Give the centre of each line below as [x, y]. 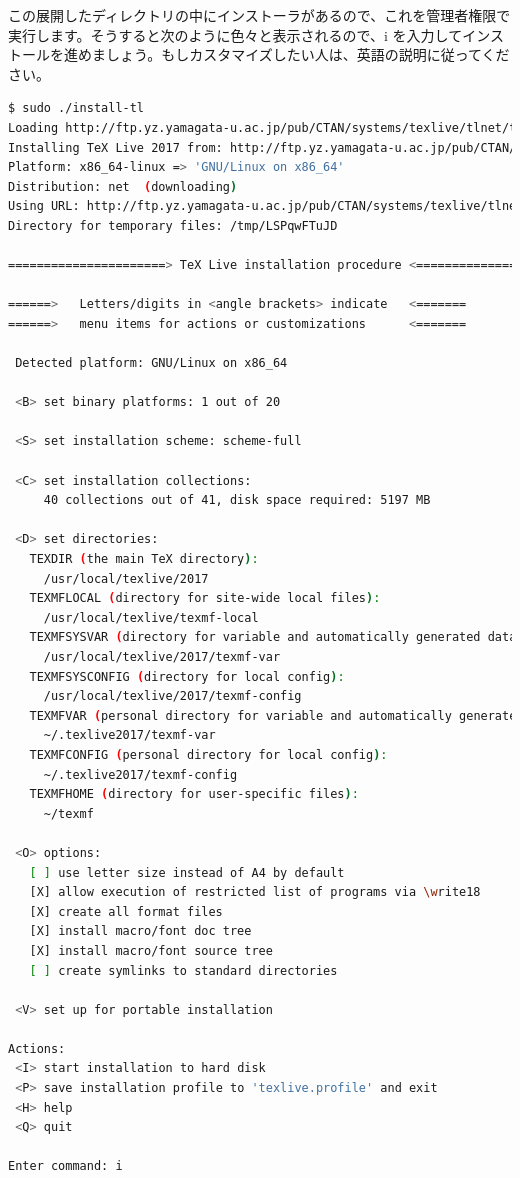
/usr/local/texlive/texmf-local [151, 617]
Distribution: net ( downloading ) [123, 186]
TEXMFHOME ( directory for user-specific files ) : [194, 794]
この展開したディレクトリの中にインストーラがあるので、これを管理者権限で [259, 15]
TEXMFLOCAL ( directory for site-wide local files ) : [205, 598]
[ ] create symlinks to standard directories [183, 970]
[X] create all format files [126, 911]
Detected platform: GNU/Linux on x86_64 [151, 363]
